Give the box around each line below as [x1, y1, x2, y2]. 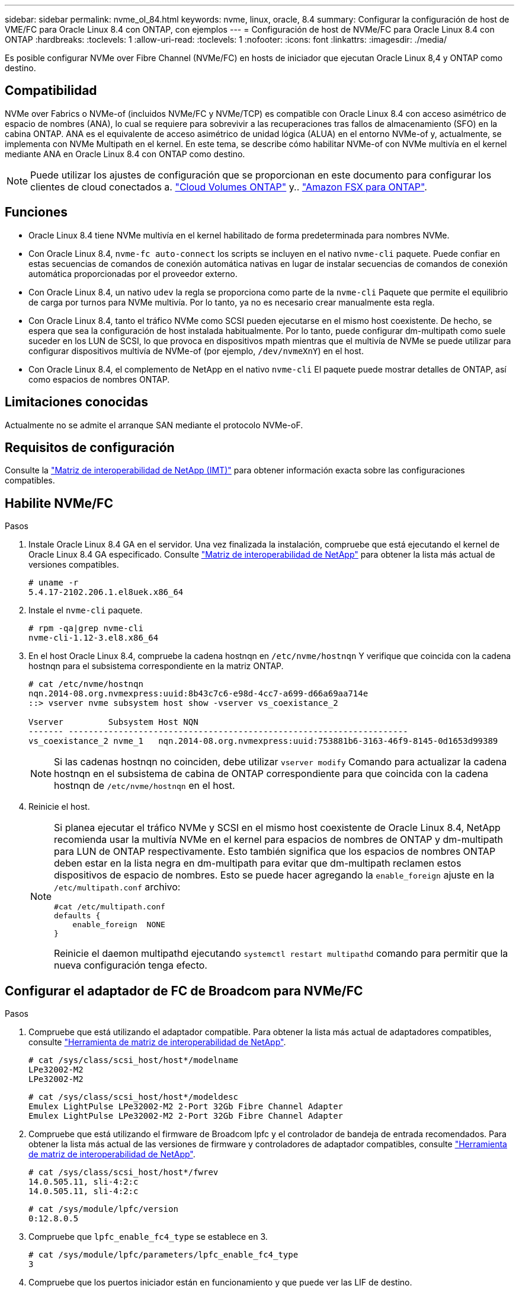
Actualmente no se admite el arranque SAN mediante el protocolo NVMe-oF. [5, 419, 303, 430]
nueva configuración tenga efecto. [54, 959, 207, 972]
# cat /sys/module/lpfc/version [28, 1204, 178, 1214]
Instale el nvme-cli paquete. [28, 605, 143, 616]
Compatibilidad [5, 83, 97, 98]
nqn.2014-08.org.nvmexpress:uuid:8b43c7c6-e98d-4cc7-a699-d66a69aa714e [28, 689, 369, 699]
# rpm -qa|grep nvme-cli [28, 623, 143, 634]
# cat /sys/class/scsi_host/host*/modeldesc [28, 1092, 239, 1102]
